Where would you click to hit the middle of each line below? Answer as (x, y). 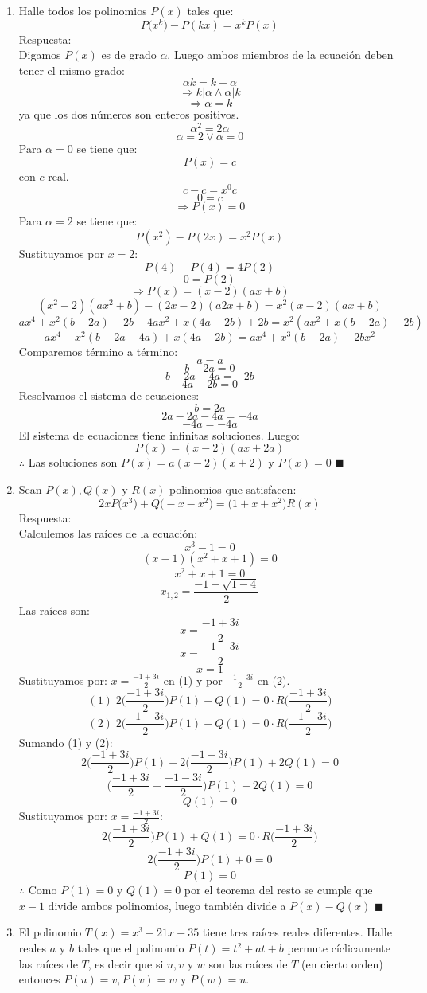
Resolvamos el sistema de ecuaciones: (109, 395)
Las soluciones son (73, 462)
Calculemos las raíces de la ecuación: (108, 533)
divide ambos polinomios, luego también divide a (167, 905)
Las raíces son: (54, 610)
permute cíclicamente (339, 948)
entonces (39, 979)
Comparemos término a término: (98, 351)
